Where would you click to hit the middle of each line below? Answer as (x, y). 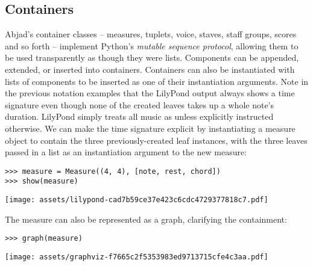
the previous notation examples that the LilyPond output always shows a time (150, 93)
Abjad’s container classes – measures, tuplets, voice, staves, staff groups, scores (151, 34)
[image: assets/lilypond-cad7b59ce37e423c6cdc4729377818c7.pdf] (137, 200)
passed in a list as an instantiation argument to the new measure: (126, 152)
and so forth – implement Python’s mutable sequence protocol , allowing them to (152, 45)
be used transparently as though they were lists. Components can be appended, (152, 57)
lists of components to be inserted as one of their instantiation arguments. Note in (157, 81)
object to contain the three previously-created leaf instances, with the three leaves (156, 140)
